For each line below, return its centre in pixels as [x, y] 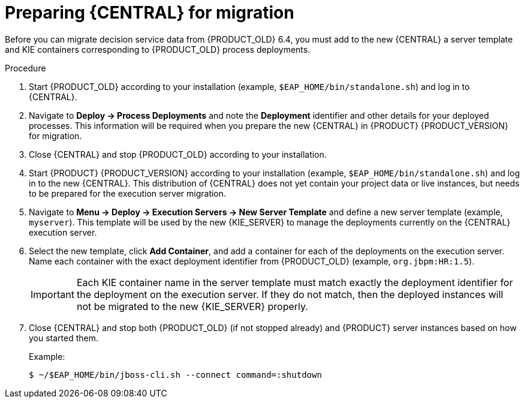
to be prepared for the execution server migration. [128, 193]
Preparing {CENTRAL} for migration [150, 13]
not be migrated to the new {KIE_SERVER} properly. [192, 306]
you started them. [64, 338]
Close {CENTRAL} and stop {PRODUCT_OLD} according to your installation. [178, 154]
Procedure [25, 68]
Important [52, 294]
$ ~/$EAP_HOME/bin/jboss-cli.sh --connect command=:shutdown [175, 375]
